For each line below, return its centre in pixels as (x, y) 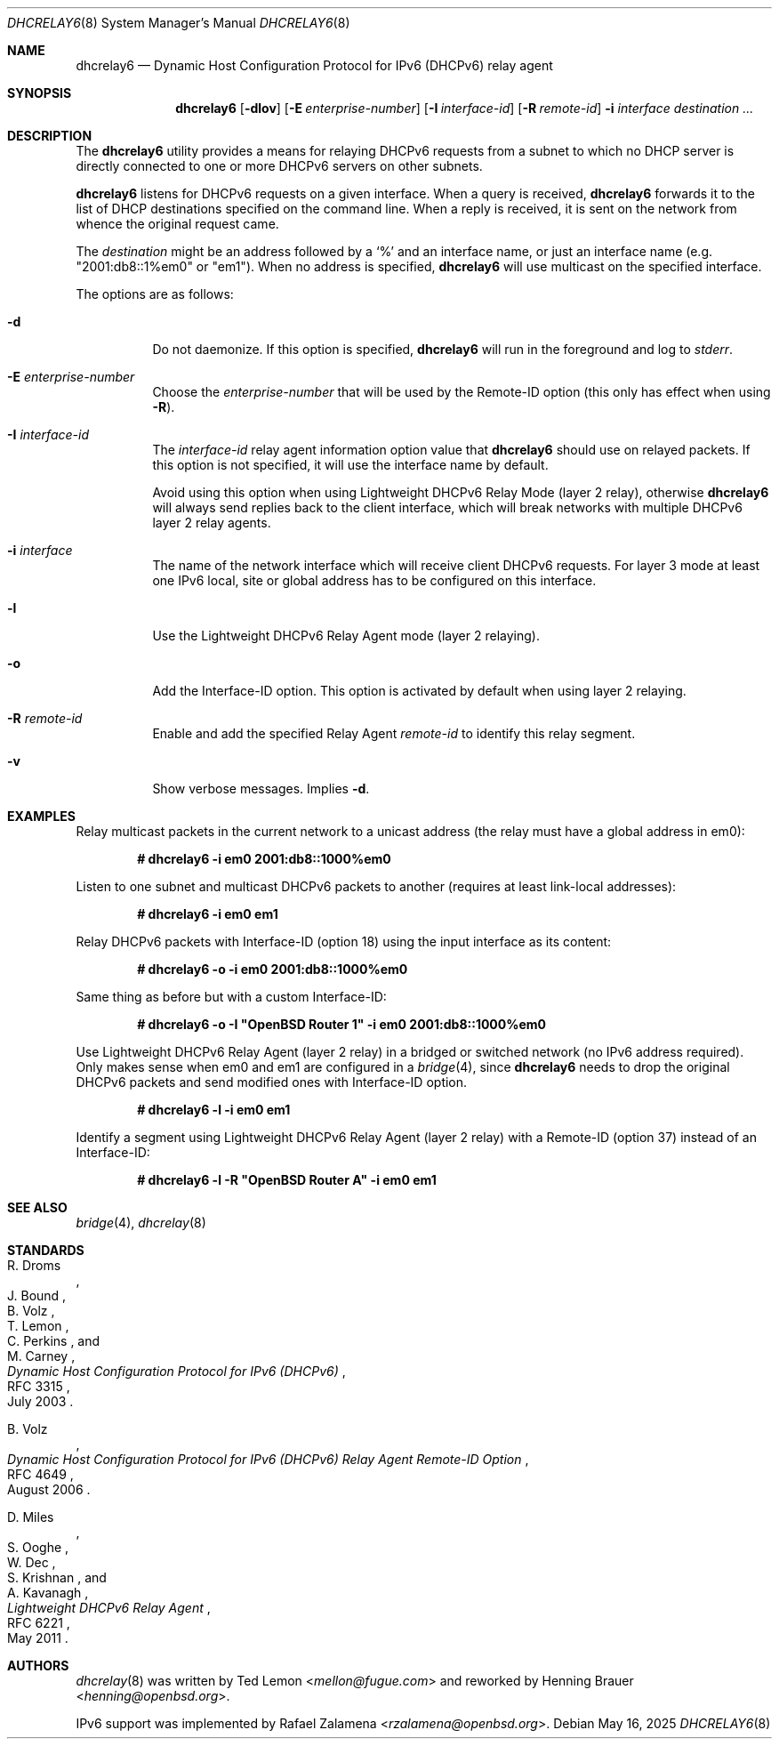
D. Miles (31, 1517)
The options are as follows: (155, 294)
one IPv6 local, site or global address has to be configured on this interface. (374, 580)
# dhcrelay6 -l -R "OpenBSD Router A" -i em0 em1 (287, 1180)
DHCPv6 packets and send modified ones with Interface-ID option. (272, 1082)
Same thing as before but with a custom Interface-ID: (231, 997)
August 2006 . (49, 1489)
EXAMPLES (41, 816)
